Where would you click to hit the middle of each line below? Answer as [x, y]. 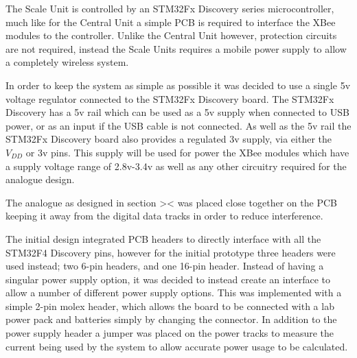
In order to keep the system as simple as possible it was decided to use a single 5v [178, 85]
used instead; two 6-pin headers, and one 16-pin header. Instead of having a [165, 266]
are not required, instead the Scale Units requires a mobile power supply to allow [176, 48]
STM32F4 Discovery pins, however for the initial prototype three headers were [171, 252]
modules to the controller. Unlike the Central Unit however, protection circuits [171, 35]
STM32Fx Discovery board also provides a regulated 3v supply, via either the [169, 139]
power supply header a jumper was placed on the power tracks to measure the [170, 333]
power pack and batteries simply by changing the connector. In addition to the [171, 319]
